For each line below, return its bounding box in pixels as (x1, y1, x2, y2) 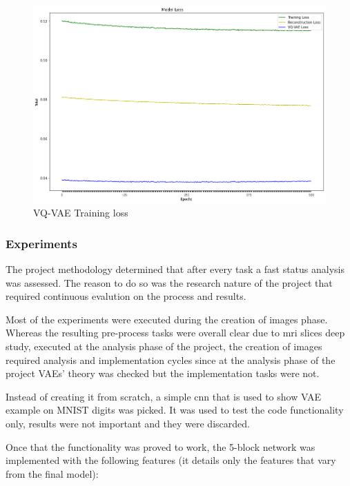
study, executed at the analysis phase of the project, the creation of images (6, 338, 322, 353)
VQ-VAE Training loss (33, 205, 128, 220)
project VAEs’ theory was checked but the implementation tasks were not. (6, 366, 320, 381)
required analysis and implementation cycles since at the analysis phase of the (6, 352, 336, 367)
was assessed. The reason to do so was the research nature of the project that (6, 275, 333, 290)
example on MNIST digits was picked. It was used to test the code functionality (6, 403, 344, 417)
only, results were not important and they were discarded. (6, 416, 250, 430)
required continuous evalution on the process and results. (6, 289, 246, 303)
